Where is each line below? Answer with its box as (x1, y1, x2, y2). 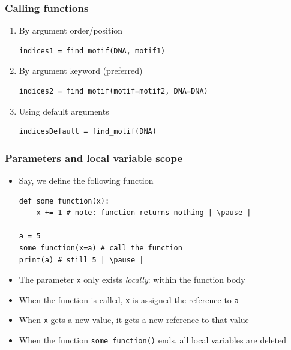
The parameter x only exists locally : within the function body (19, 273, 245, 286)
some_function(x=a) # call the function (19, 243, 182, 252)
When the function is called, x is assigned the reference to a (19, 293, 239, 306)
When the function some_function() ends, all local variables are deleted (19, 334, 286, 346)
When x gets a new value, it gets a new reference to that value (19, 313, 249, 326)
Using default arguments (19, 104, 109, 117)
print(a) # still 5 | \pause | (19, 255, 144, 264)
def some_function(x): (19, 196, 110, 205)
